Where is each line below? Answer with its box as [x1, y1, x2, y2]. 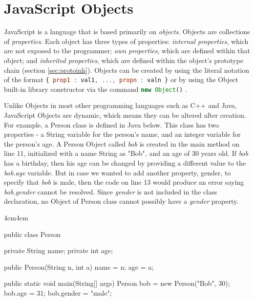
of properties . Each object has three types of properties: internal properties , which [4, 36, 249, 46]
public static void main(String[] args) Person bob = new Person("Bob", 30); [4, 278, 230, 288]
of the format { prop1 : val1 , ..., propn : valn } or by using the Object [4, 74, 238, 85]
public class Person [4, 229, 61, 239]
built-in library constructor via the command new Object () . [4, 84, 187, 94]
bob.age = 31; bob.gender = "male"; [4, 287, 112, 298]
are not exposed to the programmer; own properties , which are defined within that [4, 45, 250, 56]
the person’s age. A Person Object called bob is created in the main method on [4, 138, 239, 149]
